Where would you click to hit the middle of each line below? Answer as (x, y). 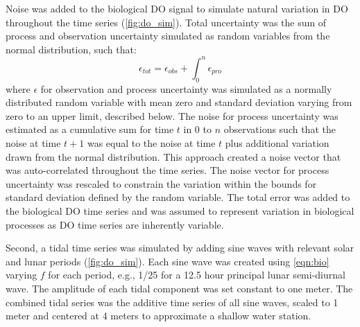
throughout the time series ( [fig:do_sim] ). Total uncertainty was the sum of (166, 22)
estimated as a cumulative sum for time (90, 129)
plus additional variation (277, 143)
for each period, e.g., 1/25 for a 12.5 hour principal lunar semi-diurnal (197, 275)
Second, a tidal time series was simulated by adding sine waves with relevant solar (180, 248)
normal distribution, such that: (71, 49)
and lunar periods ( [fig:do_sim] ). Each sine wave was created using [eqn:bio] (168, 261)
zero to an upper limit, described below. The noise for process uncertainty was (172, 115)
